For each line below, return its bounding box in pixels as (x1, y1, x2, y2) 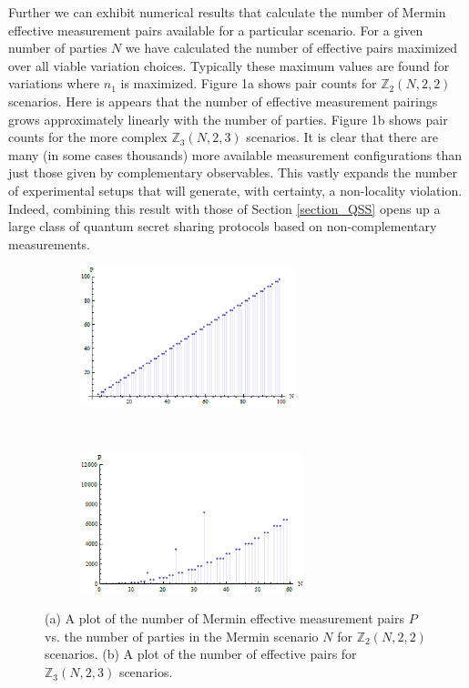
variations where (8, 74, 100, 93)
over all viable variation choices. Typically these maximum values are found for (8, 56, 450, 75)
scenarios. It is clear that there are (246, 127, 439, 147)
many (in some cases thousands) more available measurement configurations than (8, 145, 463, 164)
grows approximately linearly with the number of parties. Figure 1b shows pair (8, 109, 448, 128)
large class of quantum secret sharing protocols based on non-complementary (8, 217, 437, 236)
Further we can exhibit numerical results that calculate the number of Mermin (8, 3, 446, 21)
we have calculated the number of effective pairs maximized (125, 38, 457, 57)
